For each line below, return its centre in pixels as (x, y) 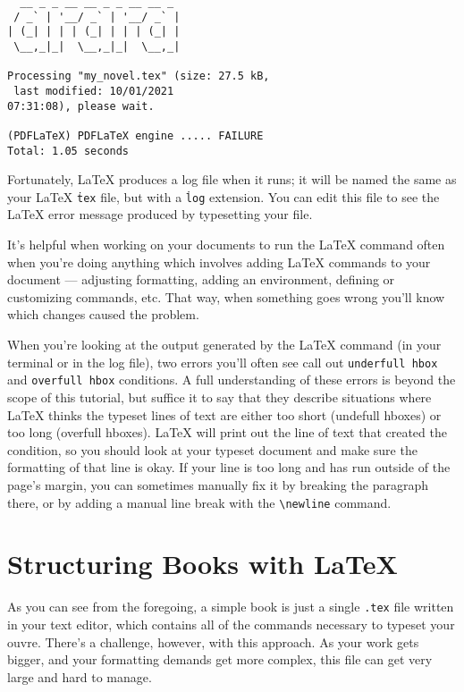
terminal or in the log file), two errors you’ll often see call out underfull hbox (223, 362)
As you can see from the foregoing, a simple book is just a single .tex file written (231, 607)
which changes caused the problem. (103, 314)
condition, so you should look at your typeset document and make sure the (212, 449)
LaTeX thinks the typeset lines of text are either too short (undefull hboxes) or (224, 414)
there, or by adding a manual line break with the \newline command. (199, 502)
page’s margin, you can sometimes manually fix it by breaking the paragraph (218, 484)
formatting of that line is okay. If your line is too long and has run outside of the (229, 467)
